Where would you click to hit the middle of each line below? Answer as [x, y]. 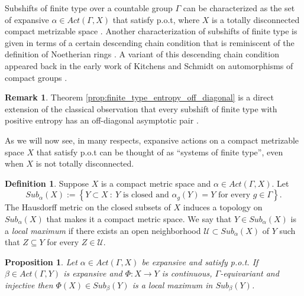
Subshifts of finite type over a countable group [89, 8]
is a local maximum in [172, 284]
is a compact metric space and [156, 183]
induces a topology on [223, 207]
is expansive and [93, 273]
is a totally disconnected [256, 19]
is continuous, [187, 273]
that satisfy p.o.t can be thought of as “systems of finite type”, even [160, 152]
